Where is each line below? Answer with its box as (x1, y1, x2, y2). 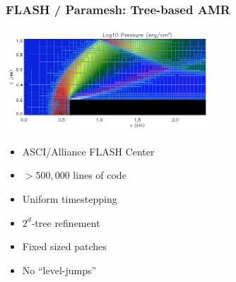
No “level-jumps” (22, 262, 97, 277)
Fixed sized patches (22, 239, 107, 254)
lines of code (73, 168, 126, 182)
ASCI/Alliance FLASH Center (22, 143, 155, 158)
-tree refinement (31, 215, 100, 230)
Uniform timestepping (22, 191, 117, 206)
